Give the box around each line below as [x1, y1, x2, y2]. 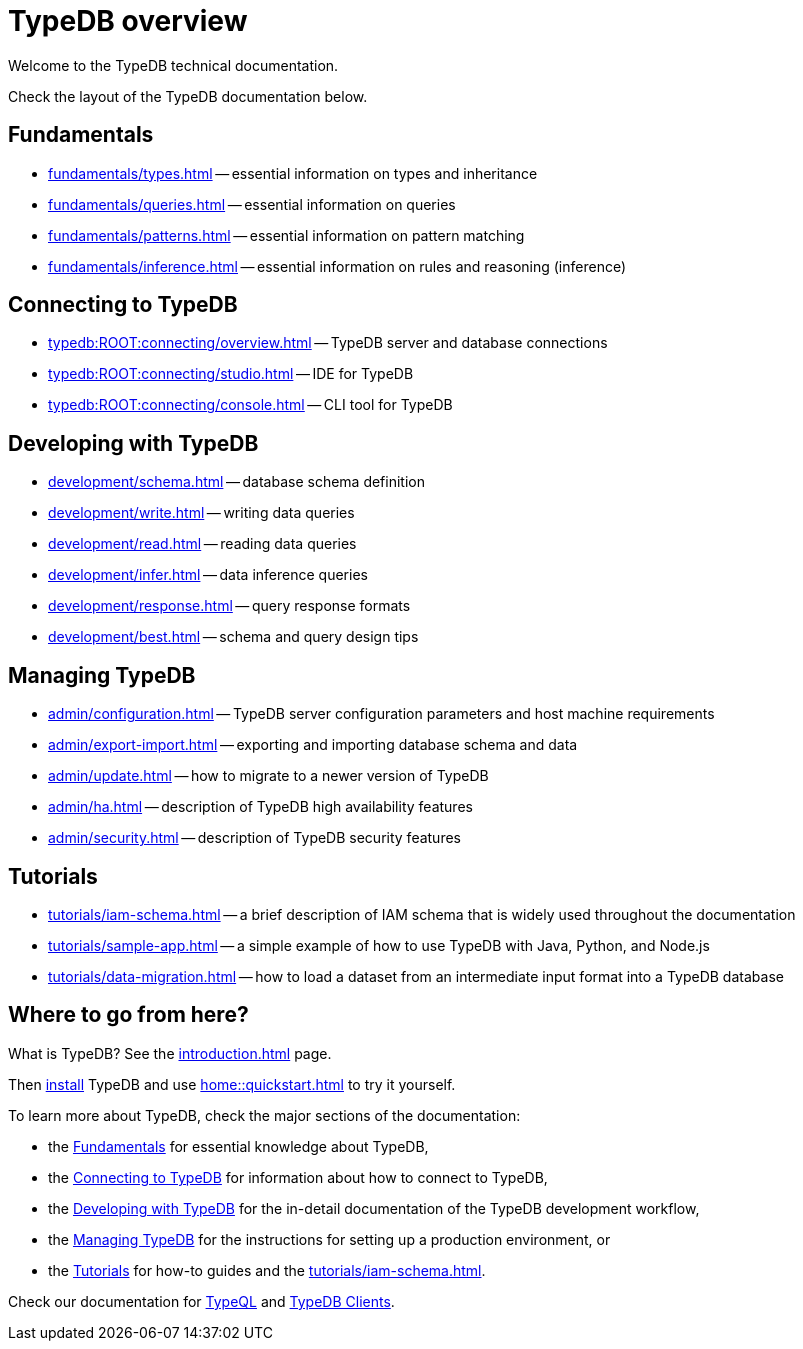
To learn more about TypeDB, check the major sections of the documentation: [8, 1106, 521, 1124]
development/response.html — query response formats [48, 597, 411, 615]
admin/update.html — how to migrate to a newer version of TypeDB [48, 767, 489, 785]
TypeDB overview [8, 4, 248, 38]
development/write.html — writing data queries [48, 504, 355, 522]
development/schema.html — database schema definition [48, 473, 425, 491]
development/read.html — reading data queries [48, 535, 357, 553]
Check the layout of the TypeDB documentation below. [8, 87, 368, 105]
